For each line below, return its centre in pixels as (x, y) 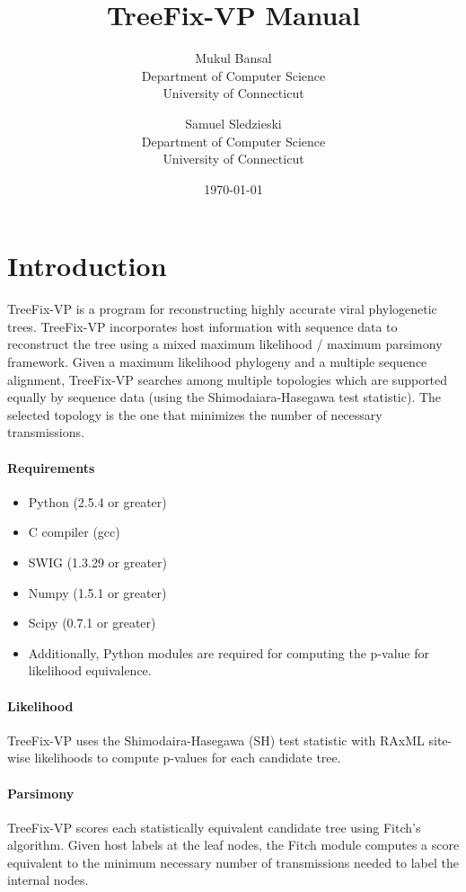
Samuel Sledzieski (233, 123)
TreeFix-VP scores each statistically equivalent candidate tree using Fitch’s (214, 827)
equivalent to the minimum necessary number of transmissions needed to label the (233, 862)
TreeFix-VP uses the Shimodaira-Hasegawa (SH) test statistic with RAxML (216, 740)
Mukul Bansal (233, 58)
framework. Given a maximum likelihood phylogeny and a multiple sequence (217, 361)
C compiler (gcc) (74, 532)
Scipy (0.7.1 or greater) (92, 623)
